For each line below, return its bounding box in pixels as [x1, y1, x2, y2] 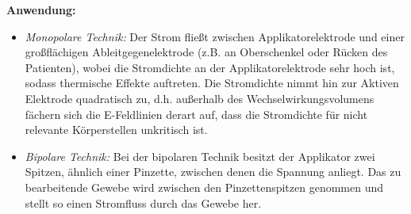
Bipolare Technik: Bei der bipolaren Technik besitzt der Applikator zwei [25, 147, 375, 164]
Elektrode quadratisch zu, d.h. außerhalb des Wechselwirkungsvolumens [25, 90, 375, 106]
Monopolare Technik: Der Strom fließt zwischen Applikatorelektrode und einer [25, 28, 405, 44]
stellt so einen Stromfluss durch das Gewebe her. [25, 194, 262, 211]
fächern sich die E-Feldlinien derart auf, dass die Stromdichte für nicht [25, 105, 368, 122]
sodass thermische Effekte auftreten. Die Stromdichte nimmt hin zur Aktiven [25, 75, 399, 91]
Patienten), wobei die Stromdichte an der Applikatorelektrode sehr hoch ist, [25, 59, 395, 75]
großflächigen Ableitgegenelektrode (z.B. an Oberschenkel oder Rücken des [25, 44, 388, 60]
